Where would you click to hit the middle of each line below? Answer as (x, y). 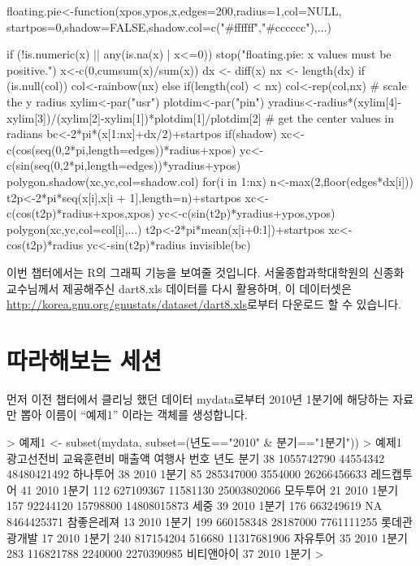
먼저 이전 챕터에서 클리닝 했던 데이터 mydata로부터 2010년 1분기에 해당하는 (198, 398)
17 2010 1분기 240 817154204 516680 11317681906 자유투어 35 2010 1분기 (225, 537)
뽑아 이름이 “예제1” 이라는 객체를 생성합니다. (134, 415)
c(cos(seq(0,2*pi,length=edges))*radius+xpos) (121, 149)
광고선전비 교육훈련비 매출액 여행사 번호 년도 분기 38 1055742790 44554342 (196, 458)
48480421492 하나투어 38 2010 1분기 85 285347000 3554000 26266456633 (187, 474)
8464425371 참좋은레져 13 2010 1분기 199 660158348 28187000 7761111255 (192, 521)
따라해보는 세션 (84, 359)
